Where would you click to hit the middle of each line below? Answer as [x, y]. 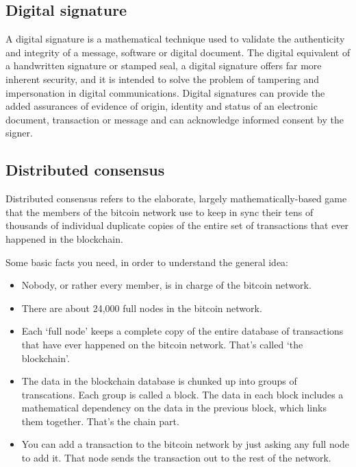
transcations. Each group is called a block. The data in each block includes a [182, 394]
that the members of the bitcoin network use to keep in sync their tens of [160, 212]
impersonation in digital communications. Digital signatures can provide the [165, 92]
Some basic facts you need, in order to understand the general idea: [147, 262]
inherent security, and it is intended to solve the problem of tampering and [163, 79]
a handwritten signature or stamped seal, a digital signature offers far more [164, 65]
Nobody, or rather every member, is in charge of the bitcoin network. [166, 285]
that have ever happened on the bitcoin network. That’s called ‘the [162, 344]
